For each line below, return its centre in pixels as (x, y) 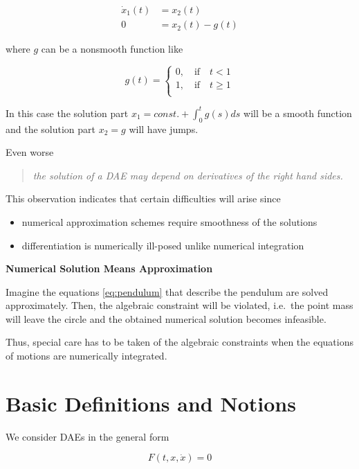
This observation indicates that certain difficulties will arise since (143, 198)
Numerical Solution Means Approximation (109, 268)
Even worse (30, 152)
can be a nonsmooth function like (112, 49)
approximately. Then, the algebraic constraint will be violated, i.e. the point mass (179, 305)
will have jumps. (164, 129)
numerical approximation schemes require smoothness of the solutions (169, 221)
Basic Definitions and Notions (151, 403)
